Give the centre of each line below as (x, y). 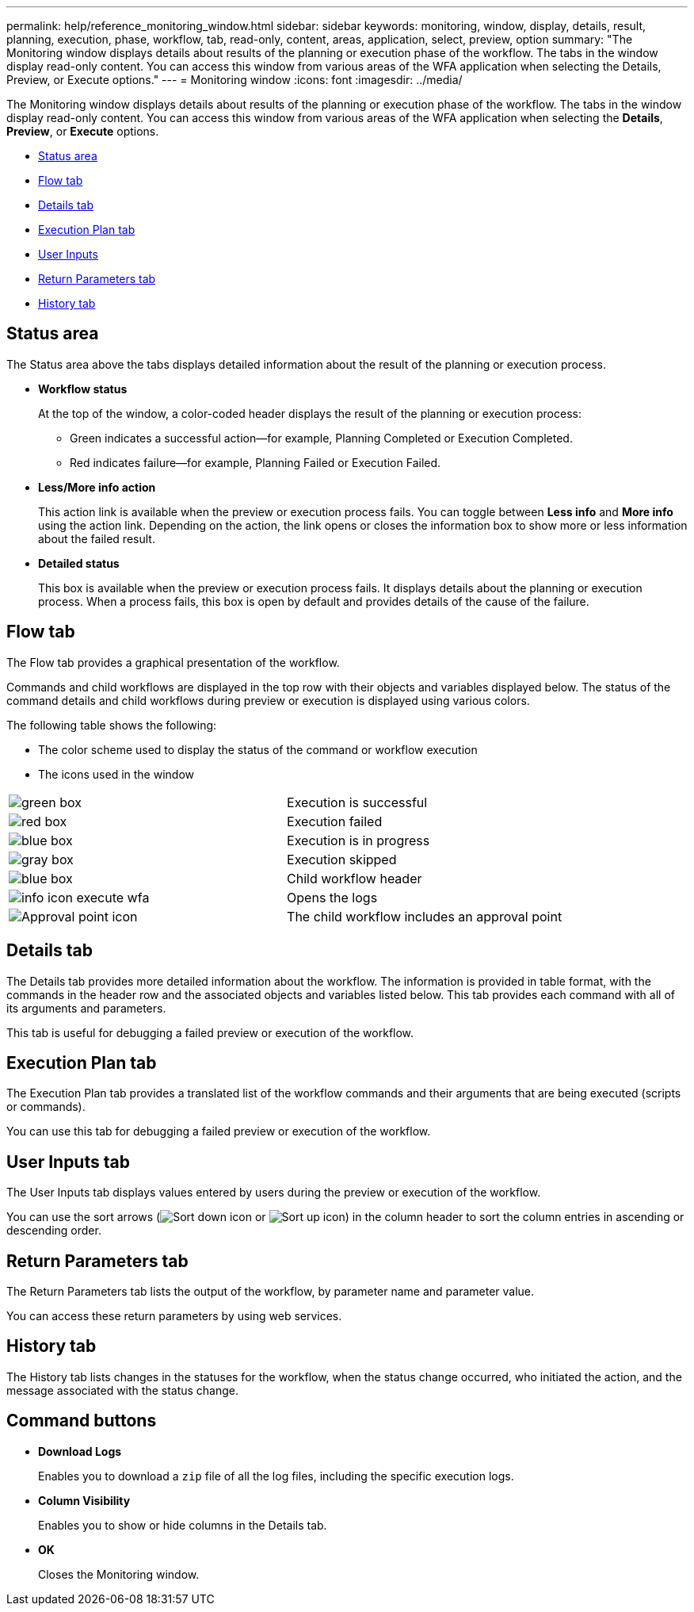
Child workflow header (355, 878)
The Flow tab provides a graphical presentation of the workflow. (173, 662)
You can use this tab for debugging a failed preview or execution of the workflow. (219, 1131)
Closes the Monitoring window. (119, 1574)
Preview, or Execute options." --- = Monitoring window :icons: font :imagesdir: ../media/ (235, 80)
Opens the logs (332, 897)
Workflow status (83, 389)
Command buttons (82, 1421)
